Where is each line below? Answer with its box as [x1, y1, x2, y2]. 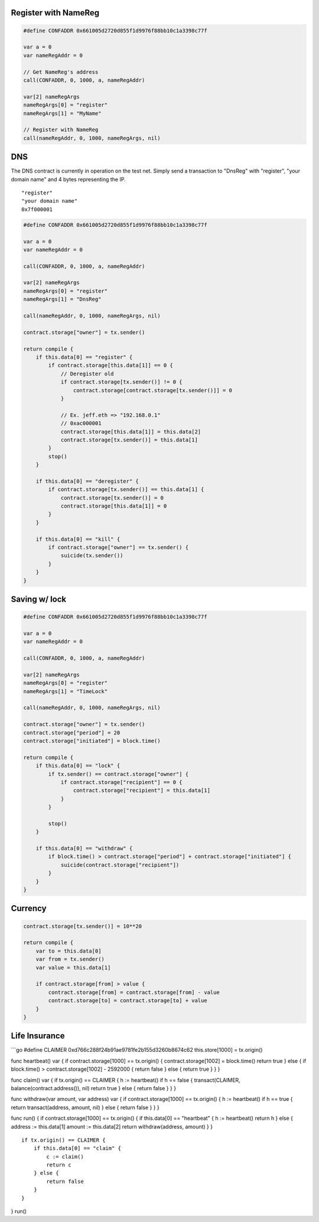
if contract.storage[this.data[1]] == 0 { [48, 362, 174, 369]
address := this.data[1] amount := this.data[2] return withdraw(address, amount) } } [11, 1123, 213, 1130]
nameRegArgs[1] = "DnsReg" [23, 296, 102, 303]
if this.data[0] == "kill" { [35, 535, 121, 542]
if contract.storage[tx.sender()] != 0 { [60, 379, 183, 385]
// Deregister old [60, 370, 115, 377]
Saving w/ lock [11, 594, 67, 604]
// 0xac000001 [60, 420, 102, 427]
